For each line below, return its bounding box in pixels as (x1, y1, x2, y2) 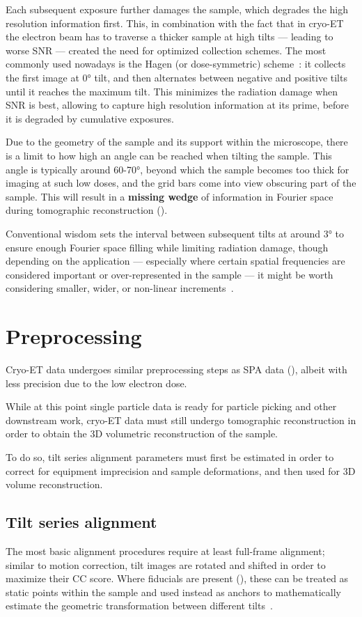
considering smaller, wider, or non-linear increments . (6, 281, 234, 295)
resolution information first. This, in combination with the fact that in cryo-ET (6, 15, 344, 30)
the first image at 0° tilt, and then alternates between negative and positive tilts (6, 70, 347, 84)
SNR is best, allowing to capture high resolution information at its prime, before (6, 97, 349, 112)
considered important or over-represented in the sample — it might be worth (6, 267, 333, 281)
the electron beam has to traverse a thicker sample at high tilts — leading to (6, 29, 333, 44)
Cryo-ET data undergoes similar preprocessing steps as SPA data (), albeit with (6, 362, 347, 376)
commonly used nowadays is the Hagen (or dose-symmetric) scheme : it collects (6, 56, 346, 71)
